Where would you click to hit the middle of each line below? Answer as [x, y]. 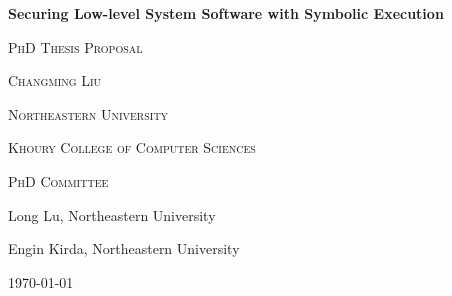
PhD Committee [58, 180]
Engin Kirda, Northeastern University [124, 248]
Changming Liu [55, 80]
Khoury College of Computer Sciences [132, 147]
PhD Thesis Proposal [75, 46]
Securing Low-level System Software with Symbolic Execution [226, 13]
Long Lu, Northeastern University [112, 214]
